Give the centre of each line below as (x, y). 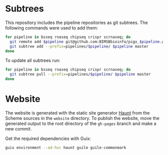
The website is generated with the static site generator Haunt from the (77, 113)
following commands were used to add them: (52, 27)
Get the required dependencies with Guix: (48, 138)
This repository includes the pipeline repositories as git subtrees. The (77, 22)
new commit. (18, 129)
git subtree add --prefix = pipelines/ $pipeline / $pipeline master (79, 46)
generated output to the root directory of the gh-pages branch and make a (81, 123)
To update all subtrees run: (33, 60)
